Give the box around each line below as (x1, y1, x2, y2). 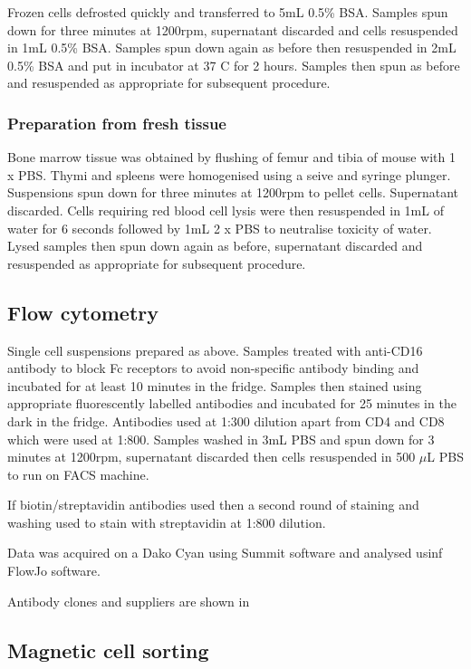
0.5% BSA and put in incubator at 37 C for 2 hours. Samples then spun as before (7, 55, 460, 74)
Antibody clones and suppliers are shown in (7, 591, 250, 610)
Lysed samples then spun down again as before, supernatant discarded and (7, 236, 423, 255)
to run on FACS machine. (7, 464, 149, 483)
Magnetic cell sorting (7, 636, 209, 664)
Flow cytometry (7, 298, 159, 326)
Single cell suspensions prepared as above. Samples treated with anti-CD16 (7, 340, 423, 359)
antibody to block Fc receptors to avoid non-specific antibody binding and (7, 358, 419, 378)
